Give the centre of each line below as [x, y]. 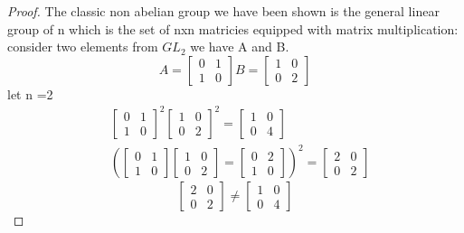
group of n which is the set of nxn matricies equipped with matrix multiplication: [233, 28]
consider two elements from [83, 47]
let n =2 [30, 93]
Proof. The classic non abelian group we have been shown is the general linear [223, 11]
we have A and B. [240, 47]
